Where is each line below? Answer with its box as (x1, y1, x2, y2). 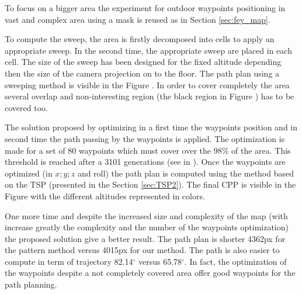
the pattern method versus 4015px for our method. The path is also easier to (5, 244, 280, 256)
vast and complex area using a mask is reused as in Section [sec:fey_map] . (5, 13, 270, 25)
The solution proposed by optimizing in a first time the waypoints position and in (5, 121, 298, 133)
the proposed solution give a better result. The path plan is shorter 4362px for (5, 232, 286, 244)
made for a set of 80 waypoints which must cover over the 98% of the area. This (5, 144, 291, 156)
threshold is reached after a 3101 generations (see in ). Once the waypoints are (5, 155, 286, 168)
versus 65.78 (138, 255, 182, 267)
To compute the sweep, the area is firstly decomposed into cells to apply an (5, 33, 275, 45)
